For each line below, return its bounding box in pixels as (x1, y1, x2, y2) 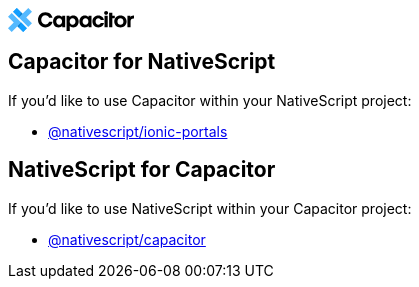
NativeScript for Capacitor (8, 157, 276, 183)
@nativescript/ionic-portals (48, 122, 228, 140)
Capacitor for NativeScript (8, 49, 276, 75)
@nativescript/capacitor (48, 230, 206, 248)
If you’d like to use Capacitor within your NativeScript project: (8, 91, 412, 109)
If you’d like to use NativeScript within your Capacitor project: (8, 199, 412, 217)
